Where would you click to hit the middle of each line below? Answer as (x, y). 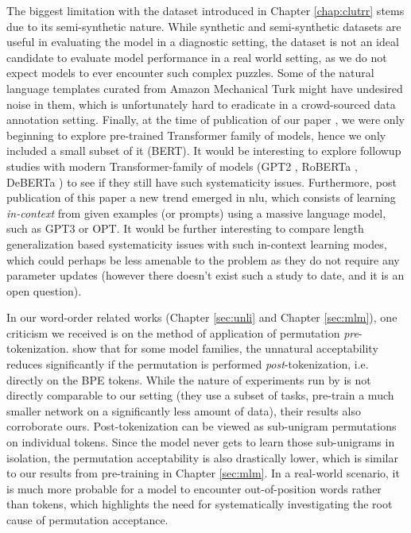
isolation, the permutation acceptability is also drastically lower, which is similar (202, 457)
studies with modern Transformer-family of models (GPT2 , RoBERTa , (182, 166)
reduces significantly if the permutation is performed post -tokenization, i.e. (188, 364)
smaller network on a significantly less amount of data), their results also (184, 410)
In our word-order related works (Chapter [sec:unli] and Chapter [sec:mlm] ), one (202, 317)
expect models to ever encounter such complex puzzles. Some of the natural (190, 73)
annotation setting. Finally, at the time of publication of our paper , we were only (205, 120)
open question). (44, 290)
